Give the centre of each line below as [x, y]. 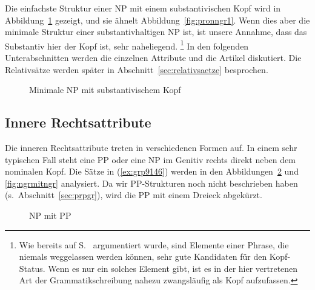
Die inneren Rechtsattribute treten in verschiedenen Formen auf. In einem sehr [151, 148]
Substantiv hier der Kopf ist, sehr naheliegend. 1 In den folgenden [127, 45]
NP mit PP [50, 215]
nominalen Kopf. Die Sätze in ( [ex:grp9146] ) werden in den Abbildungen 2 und [152, 171]
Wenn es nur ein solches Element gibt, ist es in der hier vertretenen [173, 268]
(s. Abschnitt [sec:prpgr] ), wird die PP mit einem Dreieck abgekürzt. [134, 195]
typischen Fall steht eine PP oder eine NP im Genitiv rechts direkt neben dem [150, 159]
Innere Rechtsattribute [78, 122]
